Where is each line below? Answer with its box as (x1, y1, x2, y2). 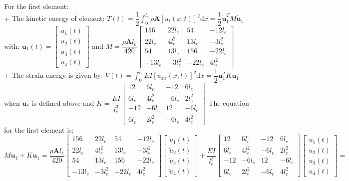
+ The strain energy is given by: (4, 70, 103, 80)
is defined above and (31, 97, 94, 108)
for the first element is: (4, 124, 74, 135)
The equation (208, 97, 249, 108)
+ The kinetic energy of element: (4, 13, 105, 23)
